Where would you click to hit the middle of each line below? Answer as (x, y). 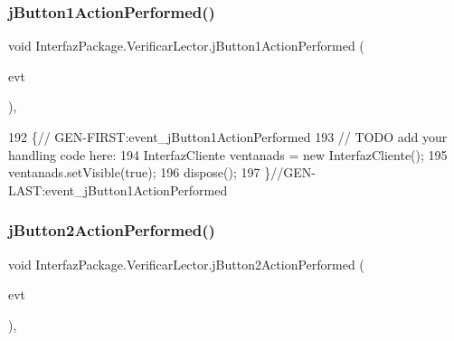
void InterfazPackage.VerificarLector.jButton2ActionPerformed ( (186, 264)
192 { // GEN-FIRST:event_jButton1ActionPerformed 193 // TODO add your (228, 137)
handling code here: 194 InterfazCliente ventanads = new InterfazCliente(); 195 (228, 154)
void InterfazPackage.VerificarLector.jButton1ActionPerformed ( (186, 46)
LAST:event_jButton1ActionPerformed (118, 189)
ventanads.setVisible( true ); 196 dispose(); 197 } (140, 172)
